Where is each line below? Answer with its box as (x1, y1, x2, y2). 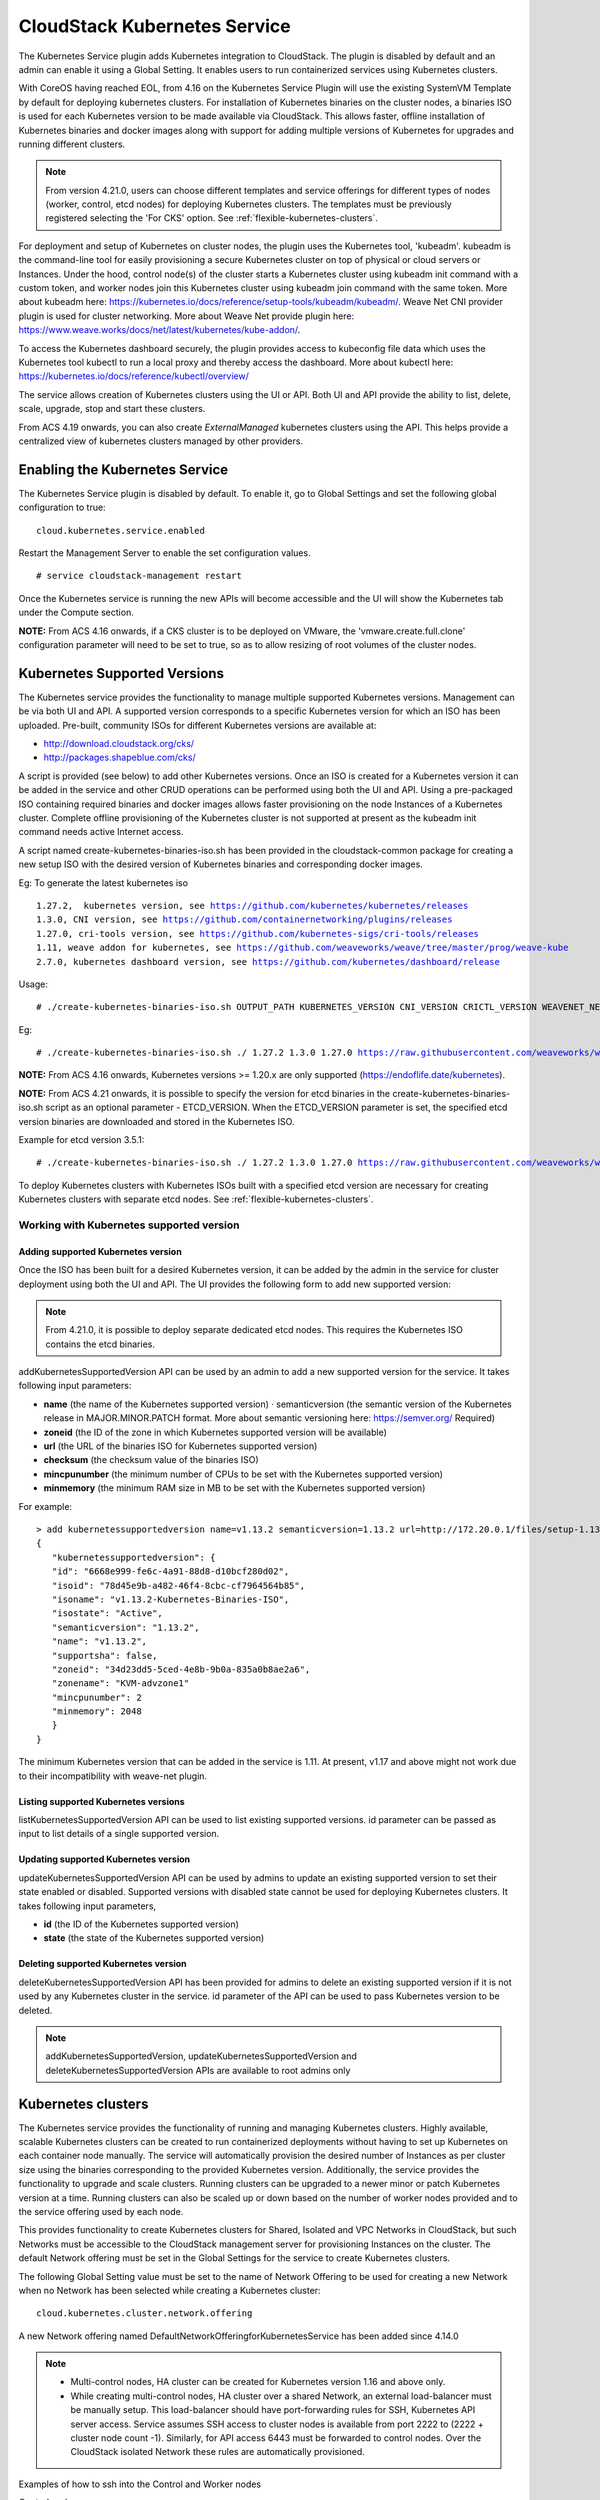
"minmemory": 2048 (51, 1706, 142, 1717)
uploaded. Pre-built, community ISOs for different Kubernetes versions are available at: (18, 719, 377, 731)
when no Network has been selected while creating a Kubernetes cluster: (18, 2284, 321, 2296)
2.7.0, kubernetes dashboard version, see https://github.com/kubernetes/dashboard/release (36, 956, 500, 967)
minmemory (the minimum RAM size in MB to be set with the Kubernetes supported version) (43, 1482, 426, 1494)
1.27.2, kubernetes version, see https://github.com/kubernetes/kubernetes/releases (36, 900, 469, 911)
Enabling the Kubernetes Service (18, 461, 229, 478)
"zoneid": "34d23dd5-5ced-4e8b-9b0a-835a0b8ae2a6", (51, 1663, 311, 1675)
